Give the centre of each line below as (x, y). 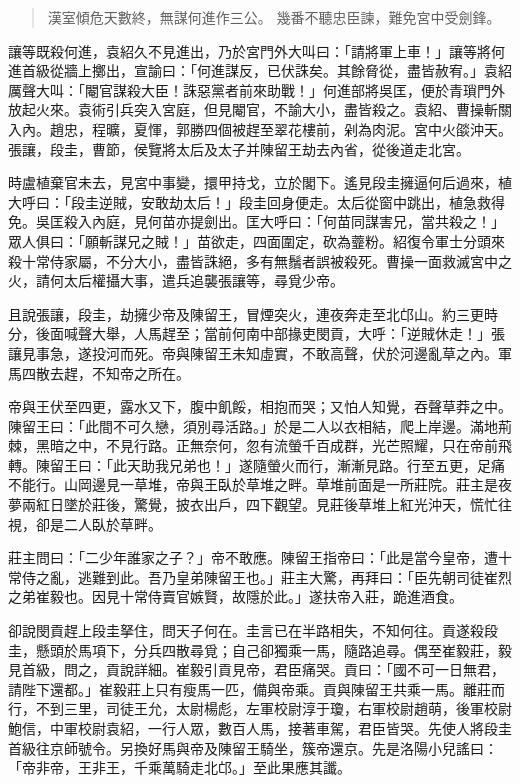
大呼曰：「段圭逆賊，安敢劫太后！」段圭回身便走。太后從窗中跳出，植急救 (249, 201)
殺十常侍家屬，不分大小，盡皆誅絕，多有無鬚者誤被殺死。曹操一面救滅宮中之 (260, 260)
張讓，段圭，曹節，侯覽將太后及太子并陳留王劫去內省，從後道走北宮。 (239, 148)
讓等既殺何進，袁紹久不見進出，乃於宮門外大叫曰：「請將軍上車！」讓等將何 (256, 50)
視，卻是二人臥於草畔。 (85, 523)
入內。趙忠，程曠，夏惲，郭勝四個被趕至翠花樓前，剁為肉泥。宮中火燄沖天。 (260, 128)
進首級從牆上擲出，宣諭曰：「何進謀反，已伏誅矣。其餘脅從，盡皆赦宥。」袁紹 (260, 70)
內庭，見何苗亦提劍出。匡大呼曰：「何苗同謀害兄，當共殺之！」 (298, 221)
